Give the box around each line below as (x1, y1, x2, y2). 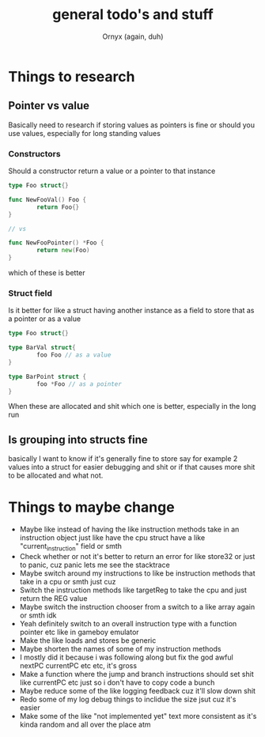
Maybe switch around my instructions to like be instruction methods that (19, 569, 256, 578)
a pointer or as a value (8, 314, 81, 323)
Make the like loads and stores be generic (19, 636, 157, 645)
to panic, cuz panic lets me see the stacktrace (19, 560, 170, 570)
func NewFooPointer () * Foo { (8, 239, 104, 247)
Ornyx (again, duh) (102, 32, 164, 41)
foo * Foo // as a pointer (36, 380, 123, 388)
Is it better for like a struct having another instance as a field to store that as (8, 306, 255, 316)
